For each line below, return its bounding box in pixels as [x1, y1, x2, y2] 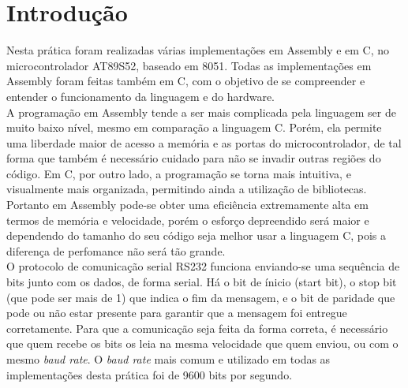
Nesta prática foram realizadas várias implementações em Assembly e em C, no [6, 42, 390, 58]
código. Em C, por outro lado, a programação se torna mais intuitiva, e [6, 165, 351, 181]
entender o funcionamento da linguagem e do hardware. [6, 88, 275, 104]
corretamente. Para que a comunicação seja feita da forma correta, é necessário [6, 319, 388, 336]
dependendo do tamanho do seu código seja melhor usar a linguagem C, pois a [6, 227, 387, 244]
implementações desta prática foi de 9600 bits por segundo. [6, 366, 293, 382]
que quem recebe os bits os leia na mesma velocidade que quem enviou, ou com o [6, 335, 399, 352]
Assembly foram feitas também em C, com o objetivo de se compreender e [6, 73, 365, 89]
